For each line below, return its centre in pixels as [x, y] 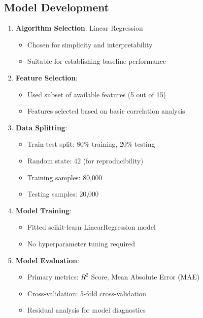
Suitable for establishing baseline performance [97, 61]
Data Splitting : [41, 127]
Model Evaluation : [47, 260]
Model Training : [43, 210]
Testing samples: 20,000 [63, 194]
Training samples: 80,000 [65, 177]
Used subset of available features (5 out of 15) [97, 94]
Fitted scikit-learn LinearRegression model [91, 227]
